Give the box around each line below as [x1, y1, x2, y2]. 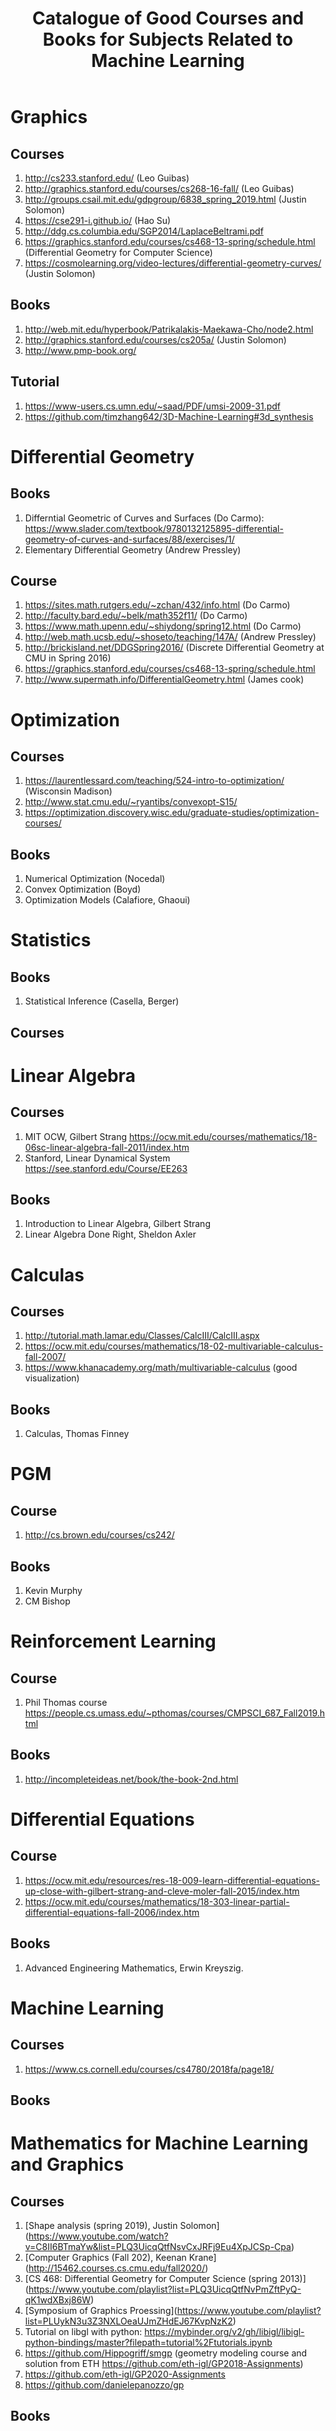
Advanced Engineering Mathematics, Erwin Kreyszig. [24, 1962, 244, 1974]
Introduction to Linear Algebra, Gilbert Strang [24, 1218, 211, 1230]
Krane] [188, 2252, 217, 2264]
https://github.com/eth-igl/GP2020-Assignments [24, 2368, 226, 2381]
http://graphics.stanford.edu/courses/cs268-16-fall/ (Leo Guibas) [24, 183, 295, 194]
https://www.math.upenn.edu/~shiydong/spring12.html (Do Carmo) [24, 620, 302, 632]
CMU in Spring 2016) [24, 652, 112, 664]
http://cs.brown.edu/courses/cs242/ [24, 1529, 175, 1541]
